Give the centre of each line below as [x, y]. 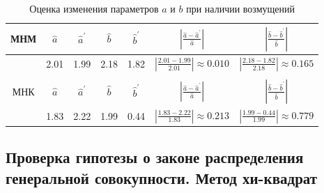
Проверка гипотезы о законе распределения [155, 157]
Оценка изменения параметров [94, 8]
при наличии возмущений [241, 8]
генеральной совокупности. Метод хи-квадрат [162, 177]
